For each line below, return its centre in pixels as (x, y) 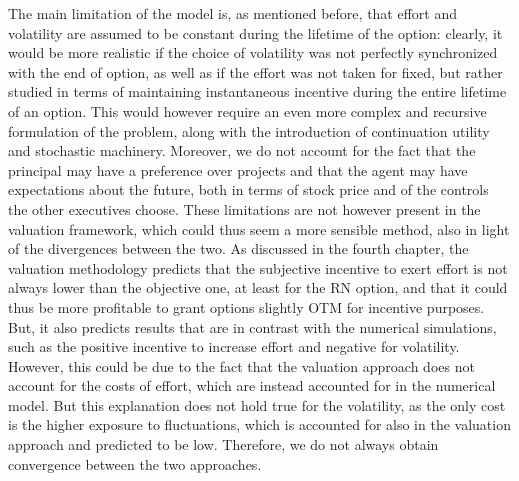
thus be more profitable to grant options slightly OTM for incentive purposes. (246, 306)
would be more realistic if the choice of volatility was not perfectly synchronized (253, 52)
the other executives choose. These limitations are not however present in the (244, 208)
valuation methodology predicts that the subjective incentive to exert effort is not (258, 267)
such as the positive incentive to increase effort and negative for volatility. (234, 346)
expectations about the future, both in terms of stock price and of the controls (248, 189)
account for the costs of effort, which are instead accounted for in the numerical (252, 385)
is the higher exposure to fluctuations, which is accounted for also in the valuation (259, 424)
